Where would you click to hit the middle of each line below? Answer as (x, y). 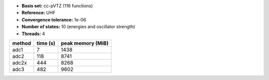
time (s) (46, 43)
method (22, 43)
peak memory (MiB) (85, 43)
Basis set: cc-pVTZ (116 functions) (57, 6)
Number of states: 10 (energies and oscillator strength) (78, 27)
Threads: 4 (33, 34)
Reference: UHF (39, 13)
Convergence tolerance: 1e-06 (54, 19)
